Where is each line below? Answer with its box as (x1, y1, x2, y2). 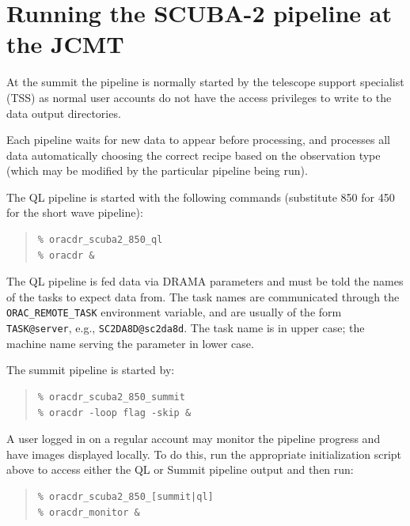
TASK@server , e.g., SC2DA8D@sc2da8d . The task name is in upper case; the (6, 320, 365, 336)
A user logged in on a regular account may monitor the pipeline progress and (6, 430, 381, 447)
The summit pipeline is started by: (6, 361, 175, 378)
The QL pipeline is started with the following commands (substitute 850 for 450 (6, 188, 395, 205)
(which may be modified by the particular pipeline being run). (6, 162, 308, 179)
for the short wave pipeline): (6, 204, 143, 221)
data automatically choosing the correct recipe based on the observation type (6, 146, 381, 163)
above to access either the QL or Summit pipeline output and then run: (6, 461, 354, 478)
